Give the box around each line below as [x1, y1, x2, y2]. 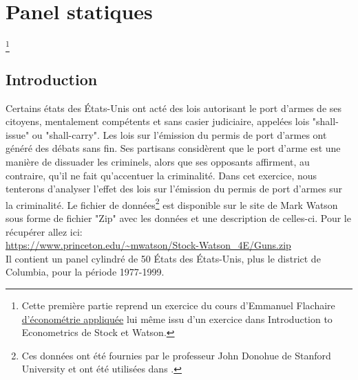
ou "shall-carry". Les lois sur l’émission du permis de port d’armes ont [32, 127, 327, 142]
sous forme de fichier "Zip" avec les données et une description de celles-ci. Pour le [6, 211, 351, 225]
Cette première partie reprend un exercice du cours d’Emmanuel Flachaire [21, 298, 335, 313]
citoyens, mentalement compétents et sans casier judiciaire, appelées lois [6, 114, 310, 128]
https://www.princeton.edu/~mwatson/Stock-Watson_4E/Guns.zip [6, 238, 291, 252]
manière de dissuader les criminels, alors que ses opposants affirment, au [6, 155, 310, 169]
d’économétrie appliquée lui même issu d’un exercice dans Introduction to [21, 311, 333, 326]
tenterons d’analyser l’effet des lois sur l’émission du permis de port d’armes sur [6, 181, 343, 196]
